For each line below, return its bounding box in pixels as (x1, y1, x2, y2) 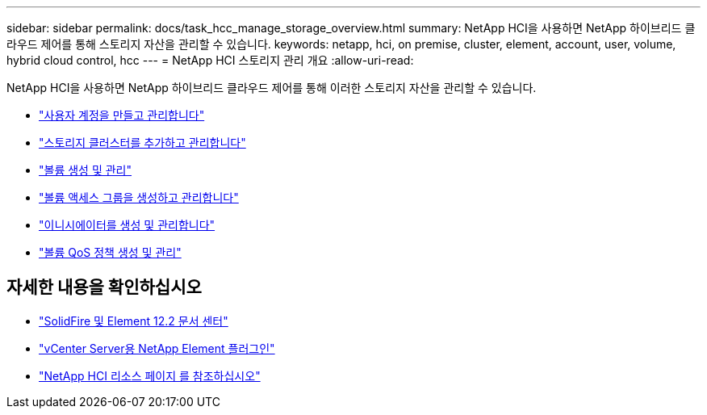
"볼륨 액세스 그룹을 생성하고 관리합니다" (39, 191, 239, 204)
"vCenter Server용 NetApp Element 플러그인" (39, 341, 275, 355)
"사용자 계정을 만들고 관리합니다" (39, 108, 205, 122)
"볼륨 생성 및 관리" (39, 163, 132, 177)
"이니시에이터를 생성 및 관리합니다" (39, 218, 215, 232)
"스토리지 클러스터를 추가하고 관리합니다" (39, 136, 246, 149)
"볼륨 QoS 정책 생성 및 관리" (39, 245, 182, 259)
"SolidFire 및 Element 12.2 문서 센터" (39, 313, 228, 328)
